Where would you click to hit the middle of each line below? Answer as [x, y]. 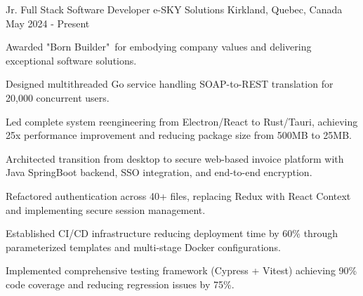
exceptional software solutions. [71, 60]
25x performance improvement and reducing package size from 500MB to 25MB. [179, 135]
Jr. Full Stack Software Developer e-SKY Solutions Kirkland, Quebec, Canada [174, 9]
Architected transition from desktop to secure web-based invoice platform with [175, 158]
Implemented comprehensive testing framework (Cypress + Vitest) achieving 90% [181, 270]
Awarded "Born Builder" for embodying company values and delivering [159, 47]
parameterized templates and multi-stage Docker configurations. [143, 247]
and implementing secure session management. [106, 209]
